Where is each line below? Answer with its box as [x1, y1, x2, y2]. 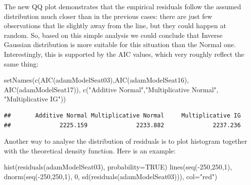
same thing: [4, 58, 38, 68]
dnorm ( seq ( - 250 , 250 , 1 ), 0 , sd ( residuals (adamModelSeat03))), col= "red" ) [4, 171, 217, 181]
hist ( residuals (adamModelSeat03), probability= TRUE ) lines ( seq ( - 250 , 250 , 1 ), [4, 162, 232, 172]
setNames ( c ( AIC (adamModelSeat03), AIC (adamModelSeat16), [4, 75, 189, 85]
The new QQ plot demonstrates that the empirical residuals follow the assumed [4, 1, 241, 11]
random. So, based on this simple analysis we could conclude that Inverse [4, 30, 223, 40]
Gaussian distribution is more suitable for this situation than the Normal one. [4, 39, 236, 50]
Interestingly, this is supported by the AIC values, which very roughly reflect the [4, 49, 245, 59]
